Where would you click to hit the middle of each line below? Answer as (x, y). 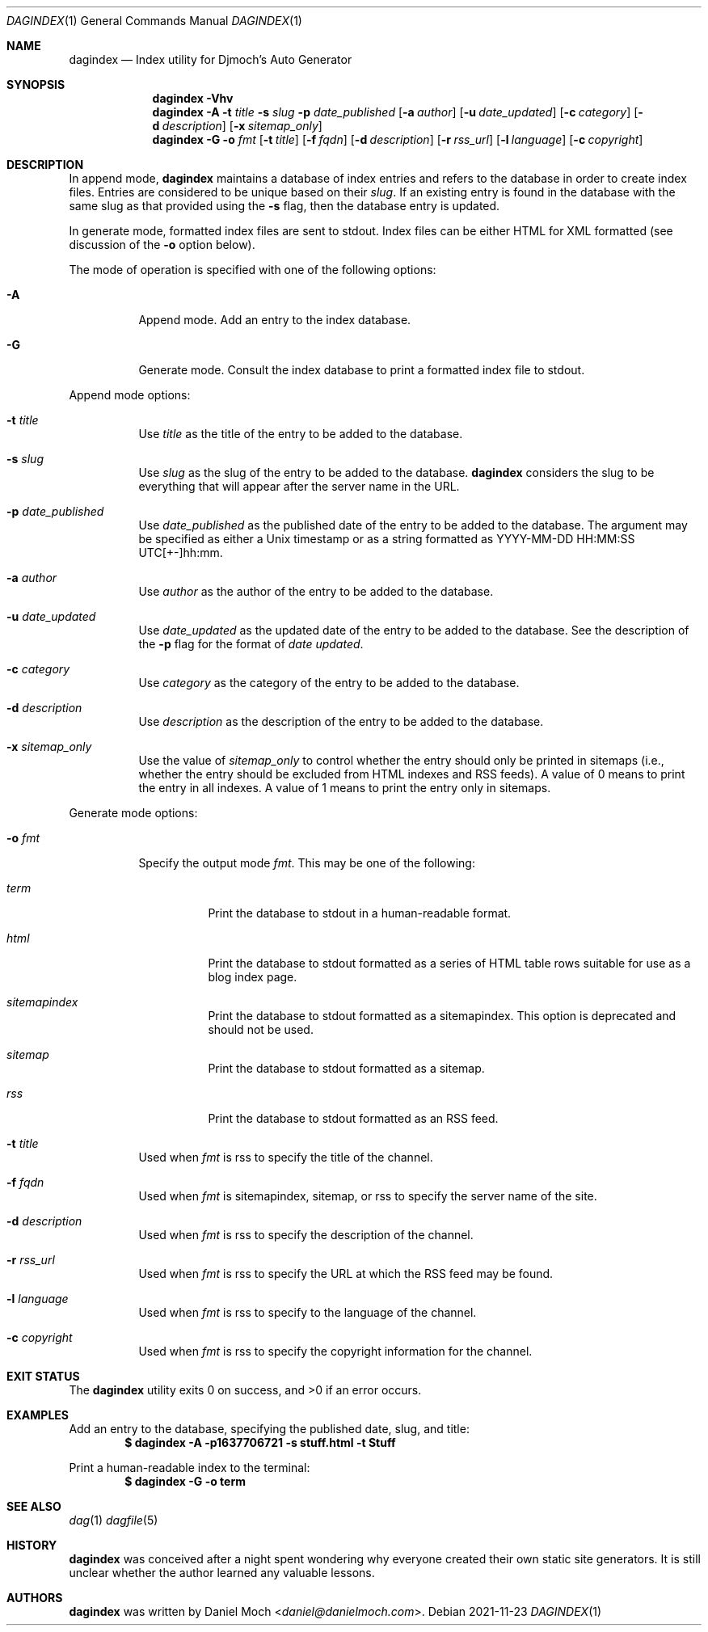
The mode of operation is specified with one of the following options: (253, 270)
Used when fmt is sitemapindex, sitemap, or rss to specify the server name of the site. (368, 1196)
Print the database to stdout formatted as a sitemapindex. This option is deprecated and (442, 1016)
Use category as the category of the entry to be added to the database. (329, 683)
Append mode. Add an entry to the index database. (275, 320)
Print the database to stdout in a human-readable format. (360, 913)
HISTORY (32, 1545)
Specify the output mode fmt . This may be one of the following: (307, 863)
